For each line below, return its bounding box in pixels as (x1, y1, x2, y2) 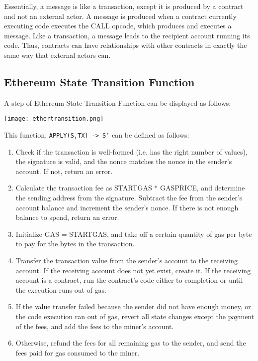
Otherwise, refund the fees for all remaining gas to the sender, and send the (15, 338, 246, 348)
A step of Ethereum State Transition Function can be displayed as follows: (4, 97, 231, 108)
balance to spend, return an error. (15, 212, 119, 222)
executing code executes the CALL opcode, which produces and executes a (4, 20, 232, 31)
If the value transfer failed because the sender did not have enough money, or (15, 301, 251, 312)
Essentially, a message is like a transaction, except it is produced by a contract (4, 1, 244, 11)
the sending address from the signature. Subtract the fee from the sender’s (15, 192, 243, 203)
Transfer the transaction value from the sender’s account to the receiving (15, 255, 238, 266)
